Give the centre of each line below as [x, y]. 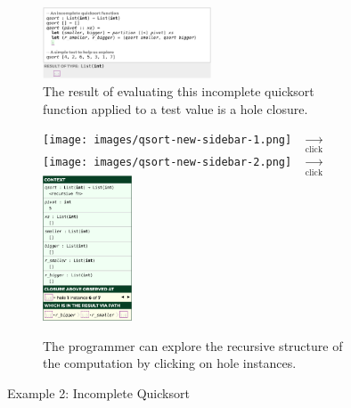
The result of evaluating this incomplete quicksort [179, 90]
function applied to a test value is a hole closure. [175, 108]
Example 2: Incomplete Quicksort [98, 393]
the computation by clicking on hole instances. [170, 363]
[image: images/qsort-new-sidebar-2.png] [167, 163]
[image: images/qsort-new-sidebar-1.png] [167, 140]
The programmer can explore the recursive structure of [193, 345]
